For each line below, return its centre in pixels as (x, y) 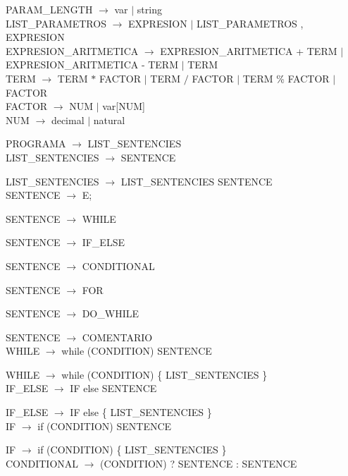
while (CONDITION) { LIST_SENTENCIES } (164, 374)
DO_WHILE (110, 313)
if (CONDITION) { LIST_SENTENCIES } (132, 450)
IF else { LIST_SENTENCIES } (141, 412)
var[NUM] (124, 106)
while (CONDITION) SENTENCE (137, 351)
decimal (68, 120)
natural (109, 120)
